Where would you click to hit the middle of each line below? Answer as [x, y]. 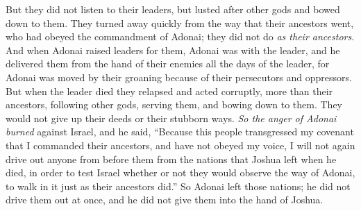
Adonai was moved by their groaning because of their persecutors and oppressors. [179, 77]
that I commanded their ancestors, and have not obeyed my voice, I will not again [180, 145]
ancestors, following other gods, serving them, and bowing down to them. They [174, 104]
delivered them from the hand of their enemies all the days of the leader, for [168, 64]
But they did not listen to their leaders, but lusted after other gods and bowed [173, 9]
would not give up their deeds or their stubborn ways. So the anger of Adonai [171, 118]
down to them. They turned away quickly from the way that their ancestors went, [180, 23]
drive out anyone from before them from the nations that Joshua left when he [171, 159]
